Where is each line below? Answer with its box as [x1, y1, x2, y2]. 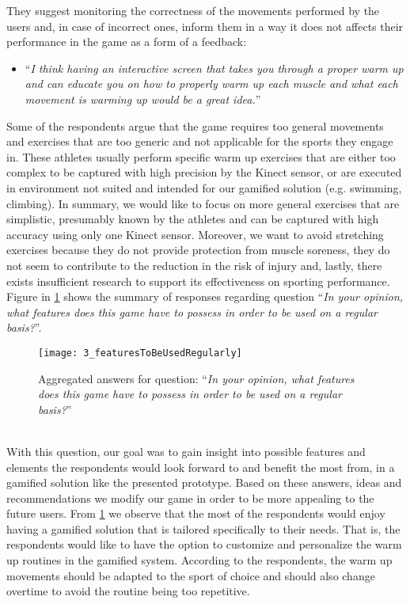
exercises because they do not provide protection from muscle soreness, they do [6, 241, 390, 258]
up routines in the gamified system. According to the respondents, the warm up [6, 552, 393, 568]
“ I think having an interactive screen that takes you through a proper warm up [25, 59, 404, 76]
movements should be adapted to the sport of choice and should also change [6, 567, 375, 583]
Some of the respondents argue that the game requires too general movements [6, 117, 384, 134]
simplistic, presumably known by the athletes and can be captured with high [6, 211, 379, 227]
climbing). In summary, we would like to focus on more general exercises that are [6, 195, 400, 211]
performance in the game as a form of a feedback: [6, 33, 247, 50]
